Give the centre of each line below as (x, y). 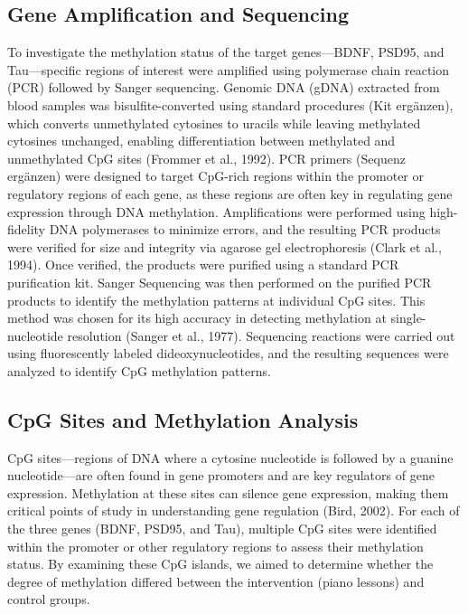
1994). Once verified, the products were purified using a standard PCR (203, 264)
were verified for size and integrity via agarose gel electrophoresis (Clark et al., (225, 246)
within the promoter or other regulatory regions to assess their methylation (215, 546)
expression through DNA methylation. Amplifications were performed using (216, 211)
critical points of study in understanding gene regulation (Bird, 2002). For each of (234, 510)
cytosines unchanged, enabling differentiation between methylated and (201, 141)
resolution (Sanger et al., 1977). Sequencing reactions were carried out (261, 335)
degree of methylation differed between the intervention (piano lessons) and (216, 581)
